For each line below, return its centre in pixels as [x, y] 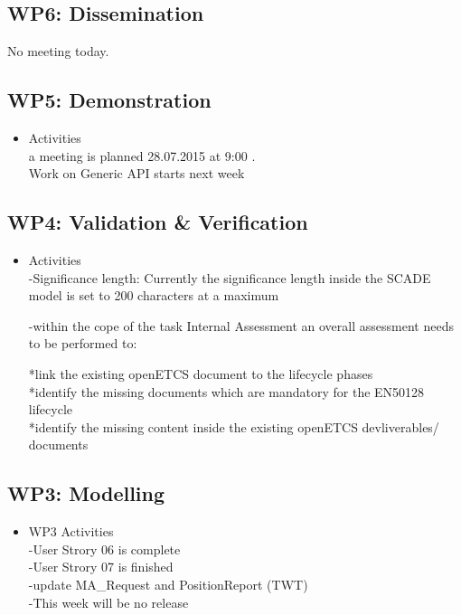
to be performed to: [83, 343]
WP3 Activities [71, 531]
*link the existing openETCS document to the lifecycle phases [201, 373]
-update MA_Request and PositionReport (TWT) [168, 584]
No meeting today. [58, 51]
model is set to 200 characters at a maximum [154, 295]
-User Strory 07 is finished [101, 567]
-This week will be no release [108, 602]
